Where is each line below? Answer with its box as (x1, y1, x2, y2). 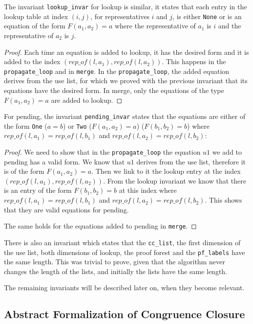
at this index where (119, 185, 177, 195)
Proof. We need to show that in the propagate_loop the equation (4, 147, 201, 157)
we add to (212, 147, 242, 157)
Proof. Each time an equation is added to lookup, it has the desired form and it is (4, 46, 249, 57)
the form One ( (4, 120, 47, 131)
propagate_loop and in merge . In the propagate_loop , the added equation (4, 66, 230, 76)
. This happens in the (162, 56, 226, 67)
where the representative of (114, 21, 196, 31)
